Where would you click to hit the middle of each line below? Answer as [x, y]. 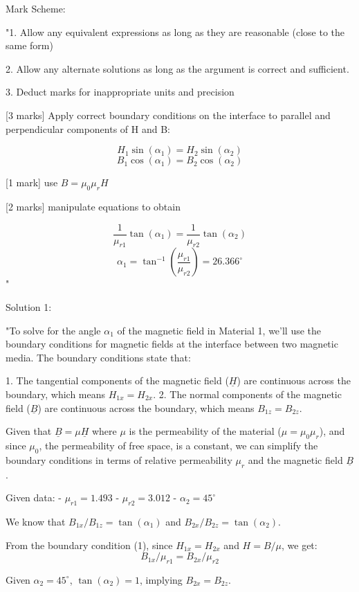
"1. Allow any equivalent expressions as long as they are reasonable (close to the [175, 32]
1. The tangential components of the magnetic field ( [117, 380]
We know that [36, 521]
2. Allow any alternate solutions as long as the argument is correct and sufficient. [177, 68]
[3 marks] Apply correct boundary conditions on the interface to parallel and [168, 115]
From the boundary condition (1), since [89, 545]
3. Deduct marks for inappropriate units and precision [120, 92]
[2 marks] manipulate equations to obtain [93, 206]
